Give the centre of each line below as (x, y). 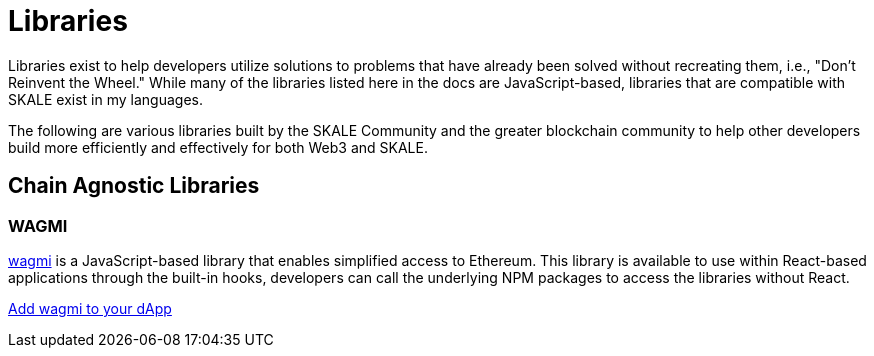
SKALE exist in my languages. (105, 99)
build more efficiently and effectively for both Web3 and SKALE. (218, 147)
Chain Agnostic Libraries (134, 186)
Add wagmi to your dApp (90, 308)
